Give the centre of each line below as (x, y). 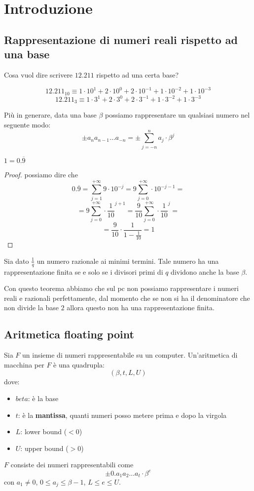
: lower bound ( (44, 431)
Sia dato (17, 261)
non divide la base (31, 307)
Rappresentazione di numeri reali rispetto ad (121, 39)
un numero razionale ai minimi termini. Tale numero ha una (128, 261)
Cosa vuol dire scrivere (38, 74)
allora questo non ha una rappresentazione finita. (141, 307)
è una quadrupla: (79, 364)
